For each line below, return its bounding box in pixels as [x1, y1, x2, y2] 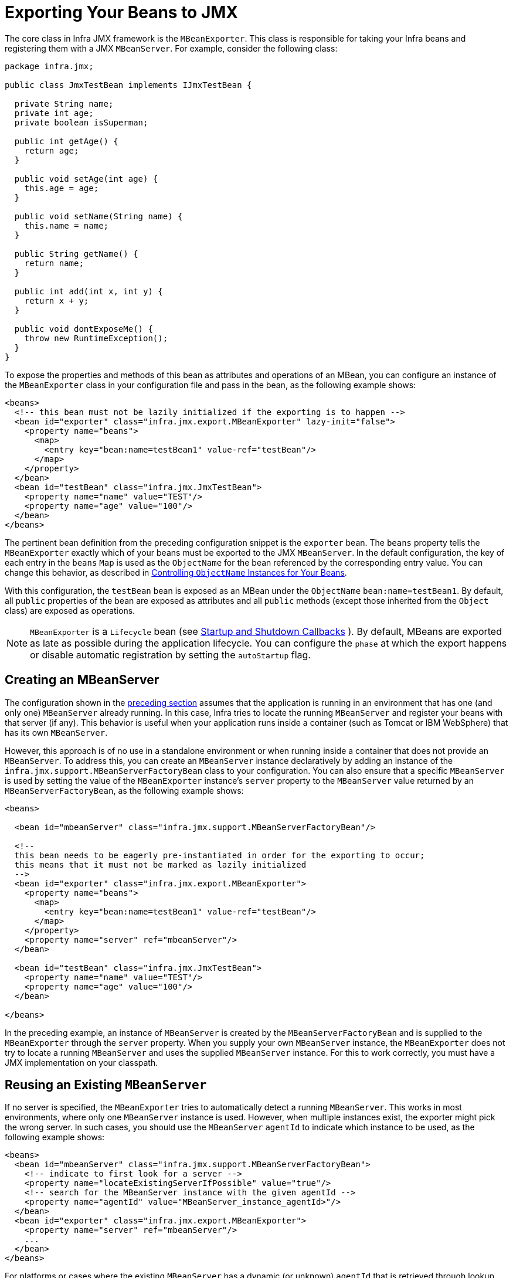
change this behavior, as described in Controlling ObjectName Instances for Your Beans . [5, 567, 347, 577]
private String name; [14, 98, 114, 108]
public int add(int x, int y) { [14, 286, 163, 296]
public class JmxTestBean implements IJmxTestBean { [5, 80, 252, 90]
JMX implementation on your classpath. [5, 1057, 158, 1068]
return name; [24, 258, 84, 268]
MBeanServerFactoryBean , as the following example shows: [5, 785, 244, 796]
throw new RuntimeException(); [24, 333, 168, 343]
